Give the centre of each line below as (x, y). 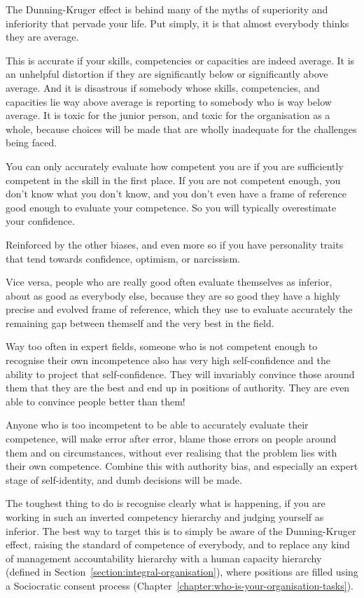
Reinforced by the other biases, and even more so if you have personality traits (175, 244)
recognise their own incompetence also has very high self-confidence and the (168, 360)
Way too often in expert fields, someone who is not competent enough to (162, 346)
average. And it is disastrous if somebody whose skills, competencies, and (163, 87)
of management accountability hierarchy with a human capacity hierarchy (164, 558)
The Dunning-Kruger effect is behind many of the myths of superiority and (167, 9)
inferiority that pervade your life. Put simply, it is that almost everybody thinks (177, 23)
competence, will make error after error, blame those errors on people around (171, 439)
